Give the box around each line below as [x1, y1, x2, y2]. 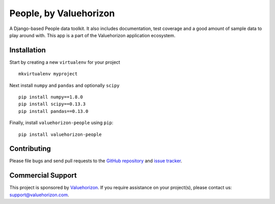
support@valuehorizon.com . [9, 191, 69, 198]
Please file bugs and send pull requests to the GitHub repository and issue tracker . [9, 158, 183, 164]
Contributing [9, 144, 51, 153]
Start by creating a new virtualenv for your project [9, 59, 121, 65]
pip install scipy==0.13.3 [18, 101, 86, 107]
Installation [9, 46, 46, 54]
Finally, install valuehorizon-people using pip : [9, 120, 114, 126]
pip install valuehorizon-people [18, 131, 102, 137]
